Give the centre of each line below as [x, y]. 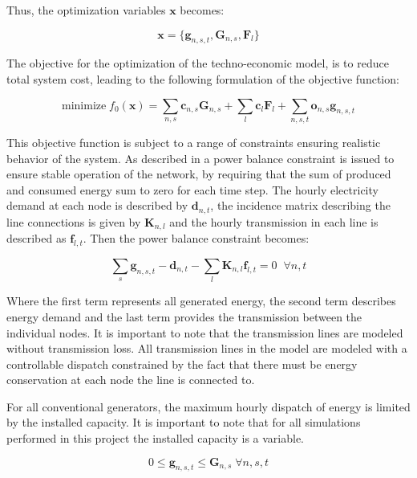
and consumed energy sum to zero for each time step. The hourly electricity [192, 189]
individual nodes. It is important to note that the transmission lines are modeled [205, 332]
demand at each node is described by [97, 205]
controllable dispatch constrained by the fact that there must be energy [182, 364]
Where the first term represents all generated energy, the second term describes [201, 301]
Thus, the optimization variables [86, 10]
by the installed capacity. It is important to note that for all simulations [184, 422]
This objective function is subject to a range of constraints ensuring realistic [194, 142]
